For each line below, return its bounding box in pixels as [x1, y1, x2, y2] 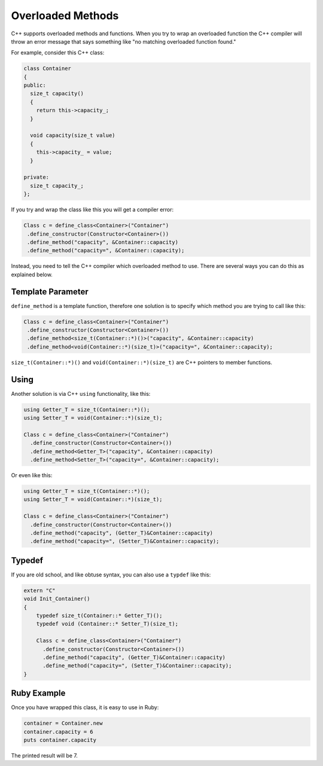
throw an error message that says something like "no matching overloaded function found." [11, 38, 236, 45]
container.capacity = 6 [23, 728, 94, 735]
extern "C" [23, 587, 56, 594]
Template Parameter [11, 286, 89, 297]
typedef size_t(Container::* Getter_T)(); [36, 612, 163, 619]
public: [23, 82, 46, 89]
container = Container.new [23, 720, 103, 727]
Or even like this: [11, 471, 53, 478]
